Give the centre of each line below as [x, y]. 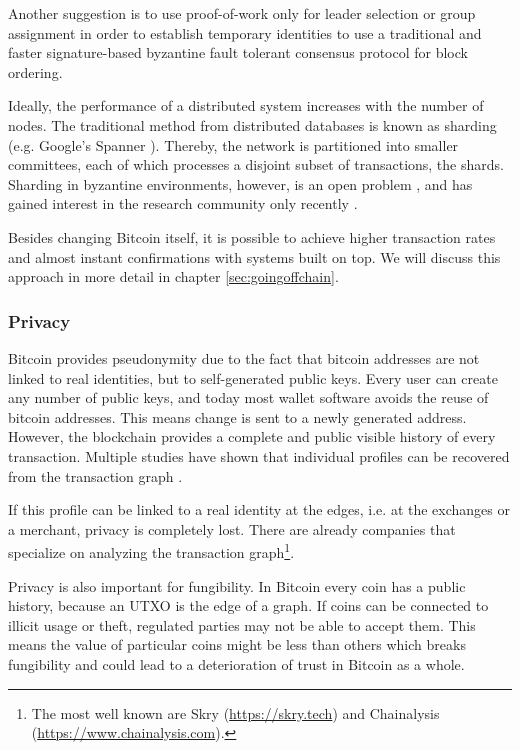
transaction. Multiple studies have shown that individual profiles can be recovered [259, 455]
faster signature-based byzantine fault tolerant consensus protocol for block [238, 52]
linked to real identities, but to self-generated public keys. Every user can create [253, 377]
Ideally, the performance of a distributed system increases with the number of [246, 105]
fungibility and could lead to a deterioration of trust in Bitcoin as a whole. [236, 663]
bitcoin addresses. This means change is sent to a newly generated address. [237, 416]
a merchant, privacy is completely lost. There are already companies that [232, 528]
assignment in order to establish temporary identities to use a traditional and [245, 32]
